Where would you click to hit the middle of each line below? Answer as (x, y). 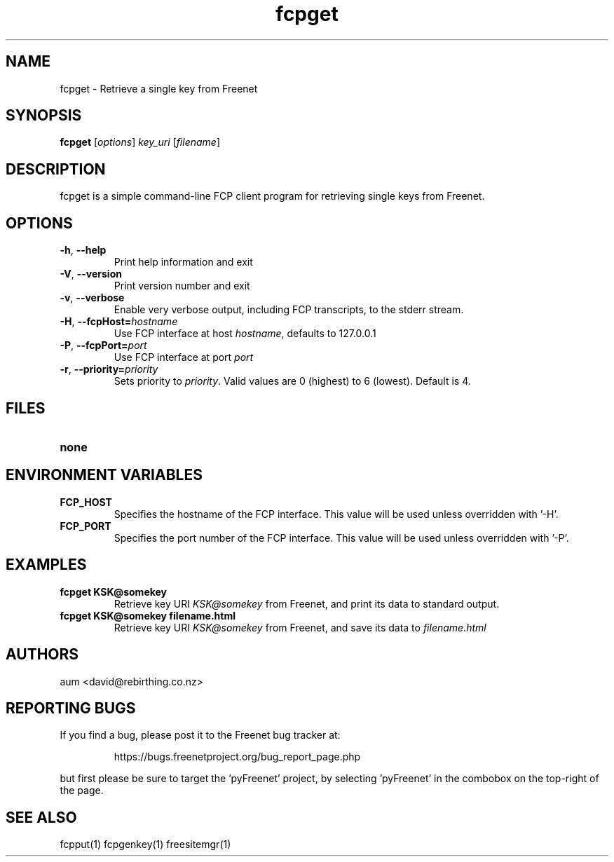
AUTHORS (42, 655)
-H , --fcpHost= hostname (119, 322)
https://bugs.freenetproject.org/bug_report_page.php (237, 757)
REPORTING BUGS (71, 708)
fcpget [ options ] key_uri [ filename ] (140, 142)
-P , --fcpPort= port (103, 346)
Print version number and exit (182, 286)
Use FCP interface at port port (184, 357)
